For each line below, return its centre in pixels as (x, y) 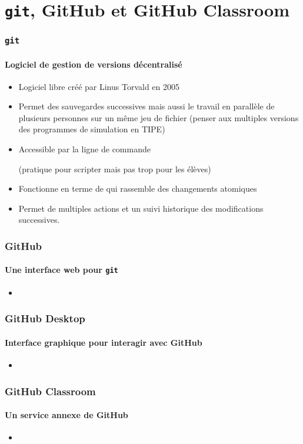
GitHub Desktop (45, 318)
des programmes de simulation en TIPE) (92, 129)
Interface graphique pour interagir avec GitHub (104, 342)
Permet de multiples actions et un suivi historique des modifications (141, 208)
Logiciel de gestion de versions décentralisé (94, 64)
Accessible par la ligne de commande (84, 149)
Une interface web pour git (61, 270)
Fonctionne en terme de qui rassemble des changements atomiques (138, 188)
